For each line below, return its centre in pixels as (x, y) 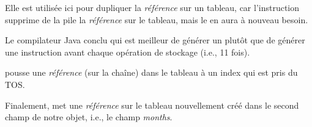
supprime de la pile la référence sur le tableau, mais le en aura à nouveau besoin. (157, 19)
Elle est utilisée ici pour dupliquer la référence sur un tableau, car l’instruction (152, 7)
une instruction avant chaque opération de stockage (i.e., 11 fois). (128, 52)
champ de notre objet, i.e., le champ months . (89, 117)
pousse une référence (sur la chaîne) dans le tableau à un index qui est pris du (151, 72)
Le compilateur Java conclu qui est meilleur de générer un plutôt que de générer (155, 40)
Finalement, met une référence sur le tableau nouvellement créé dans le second (152, 105)
